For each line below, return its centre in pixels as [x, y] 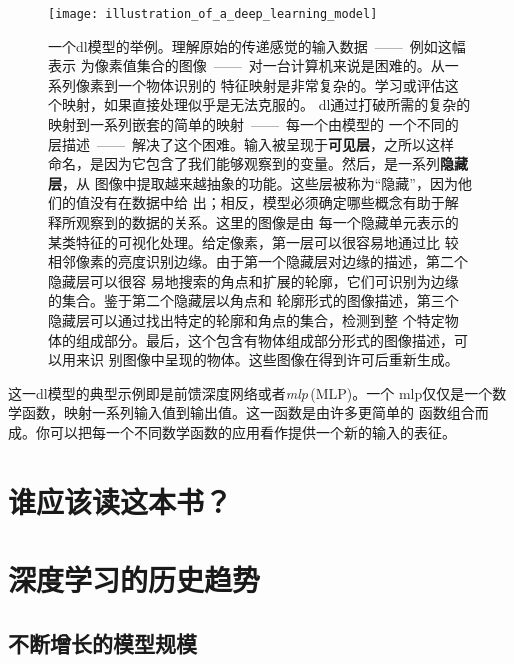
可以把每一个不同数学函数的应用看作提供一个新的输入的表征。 [252, 431]
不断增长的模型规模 [102, 642]
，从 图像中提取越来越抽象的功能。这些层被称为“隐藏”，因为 [260, 182]
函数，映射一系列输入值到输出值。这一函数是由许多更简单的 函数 [234, 412]
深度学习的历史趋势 [134, 579]
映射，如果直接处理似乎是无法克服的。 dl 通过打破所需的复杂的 [266, 104]
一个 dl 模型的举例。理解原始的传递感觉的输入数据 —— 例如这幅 [257, 45]
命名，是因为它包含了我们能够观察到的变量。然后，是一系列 [244, 163]
